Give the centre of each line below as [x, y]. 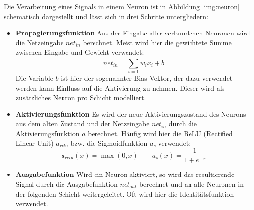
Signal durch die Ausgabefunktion [66, 184]
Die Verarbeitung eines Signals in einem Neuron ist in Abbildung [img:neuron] [122, 6]
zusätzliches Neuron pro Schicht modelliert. [81, 97]
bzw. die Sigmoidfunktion [109, 143]
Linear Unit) [34, 143]
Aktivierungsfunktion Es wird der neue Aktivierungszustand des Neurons [131, 114]
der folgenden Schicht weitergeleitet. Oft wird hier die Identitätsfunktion [125, 193]
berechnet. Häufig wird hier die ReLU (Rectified [160, 133]
